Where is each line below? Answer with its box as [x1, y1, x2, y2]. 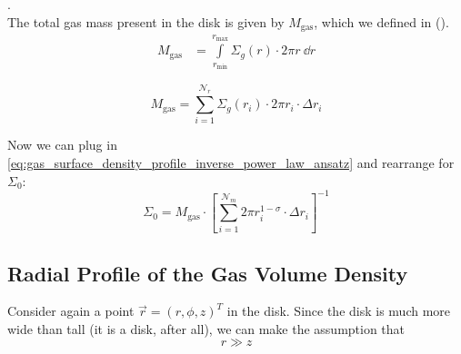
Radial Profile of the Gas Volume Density [7, 259, 408, 287]
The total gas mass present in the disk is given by [7, 12, 285, 31]
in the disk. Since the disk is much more [226, 301, 451, 320]
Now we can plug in [7, 135, 117, 154]
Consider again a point [7, 301, 135, 320]
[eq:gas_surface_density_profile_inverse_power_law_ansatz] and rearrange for [7, 152, 455, 172]
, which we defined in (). [314, 12, 449, 31]
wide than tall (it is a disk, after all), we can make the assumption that [7, 319, 406, 338]
